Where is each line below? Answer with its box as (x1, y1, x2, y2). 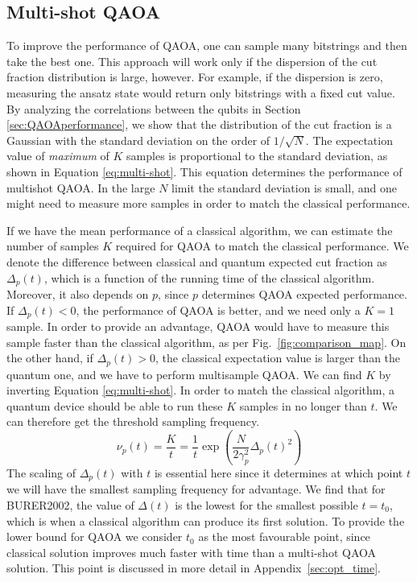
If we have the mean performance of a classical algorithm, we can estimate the (6, 221, 393, 238)
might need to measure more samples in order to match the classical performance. (6, 195, 411, 212)
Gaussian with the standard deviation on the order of (6, 131, 270, 148)
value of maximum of (6, 147, 109, 164)
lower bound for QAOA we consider (6, 528, 183, 545)
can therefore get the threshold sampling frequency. (6, 413, 260, 430)
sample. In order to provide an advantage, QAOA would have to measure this (6, 318, 390, 335)
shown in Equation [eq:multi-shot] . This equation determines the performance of (6, 163, 403, 180)
